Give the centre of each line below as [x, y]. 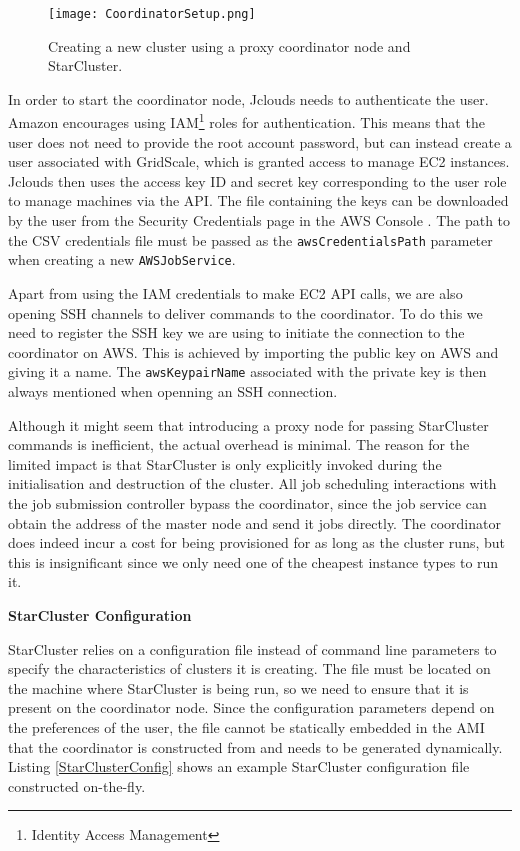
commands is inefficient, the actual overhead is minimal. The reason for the [239, 444]
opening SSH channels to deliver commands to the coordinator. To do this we [245, 312]
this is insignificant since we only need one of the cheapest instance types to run [253, 561]
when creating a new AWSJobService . [122, 259]
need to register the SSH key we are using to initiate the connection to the [236, 332]
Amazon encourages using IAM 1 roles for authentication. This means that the [246, 121]
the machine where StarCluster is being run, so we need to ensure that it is [238, 687]
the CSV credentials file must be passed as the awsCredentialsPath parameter [250, 239]
